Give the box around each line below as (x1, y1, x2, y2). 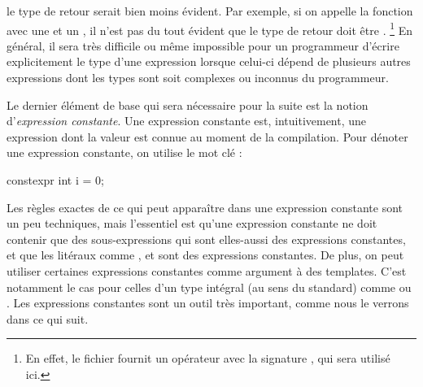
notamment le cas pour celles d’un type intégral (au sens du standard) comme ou (7, 278, 412, 295)
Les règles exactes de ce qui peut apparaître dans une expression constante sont (7, 198, 403, 215)
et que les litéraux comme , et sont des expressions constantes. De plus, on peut (7, 246, 404, 263)
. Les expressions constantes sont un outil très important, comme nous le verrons (7, 294, 409, 311)
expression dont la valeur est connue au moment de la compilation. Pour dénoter (7, 128, 408, 145)
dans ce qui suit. (7, 310, 89, 327)
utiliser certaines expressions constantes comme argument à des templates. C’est (7, 262, 407, 279)
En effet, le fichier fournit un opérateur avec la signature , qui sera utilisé (25, 350, 390, 367)
